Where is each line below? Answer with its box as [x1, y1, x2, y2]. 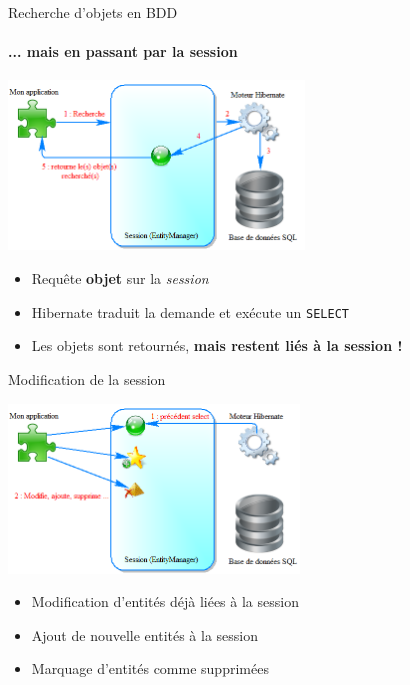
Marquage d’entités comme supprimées [31, 658, 269, 679]
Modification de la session [8, 368, 166, 389]
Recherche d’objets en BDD [8, 2, 178, 22]
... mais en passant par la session [8, 41, 238, 62]
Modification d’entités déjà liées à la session [31, 591, 299, 612]
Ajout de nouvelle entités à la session [31, 624, 259, 645]
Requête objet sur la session [31, 268, 209, 289]
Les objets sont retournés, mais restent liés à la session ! [31, 335, 403, 356]
